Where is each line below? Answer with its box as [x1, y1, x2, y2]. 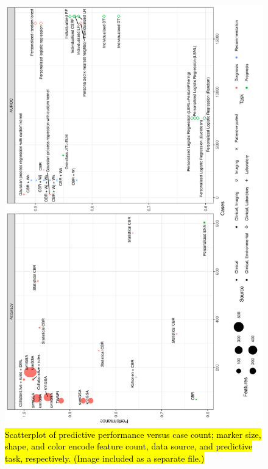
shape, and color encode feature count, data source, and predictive [5, 440, 253, 453]
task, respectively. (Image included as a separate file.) [5, 451, 205, 464]
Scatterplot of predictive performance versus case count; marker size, [5, 427, 261, 440]
